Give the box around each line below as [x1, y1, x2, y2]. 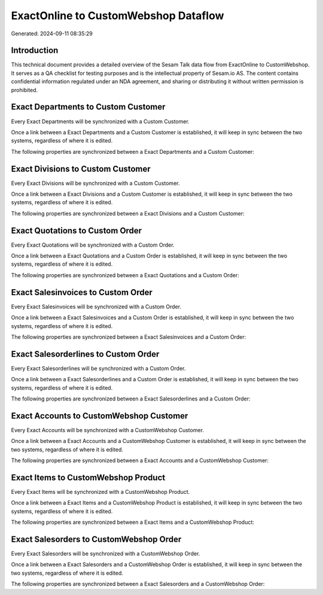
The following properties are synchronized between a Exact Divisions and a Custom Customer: [11, 210, 245, 217]
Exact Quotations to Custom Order [11, 225, 142, 236]
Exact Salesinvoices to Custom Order [11, 287, 153, 297]
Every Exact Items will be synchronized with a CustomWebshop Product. [11, 488, 190, 495]
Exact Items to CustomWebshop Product [11, 472, 166, 482]
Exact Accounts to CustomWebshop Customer [11, 411, 188, 421]
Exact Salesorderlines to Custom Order [11, 349, 160, 359]
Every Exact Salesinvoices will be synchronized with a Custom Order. [11, 303, 182, 310]
